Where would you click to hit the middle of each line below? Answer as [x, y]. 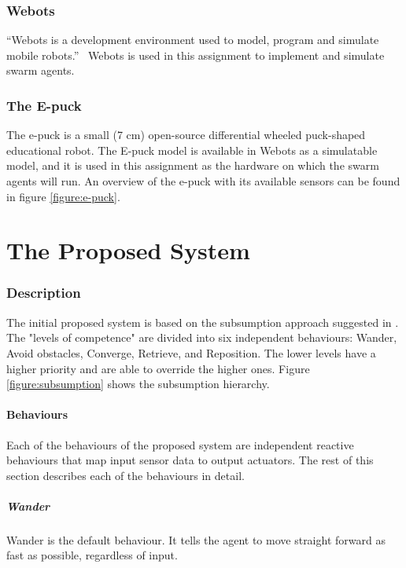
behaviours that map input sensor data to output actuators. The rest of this [190, 460]
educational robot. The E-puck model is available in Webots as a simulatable [192, 150]
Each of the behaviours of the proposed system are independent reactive [180, 444]
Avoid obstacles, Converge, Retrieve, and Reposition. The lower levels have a [191, 352]
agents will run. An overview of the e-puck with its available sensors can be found [203, 181]
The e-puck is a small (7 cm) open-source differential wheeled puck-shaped [186, 135]
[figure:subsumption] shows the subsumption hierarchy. [138, 384]
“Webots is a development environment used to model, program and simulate [193, 40]
